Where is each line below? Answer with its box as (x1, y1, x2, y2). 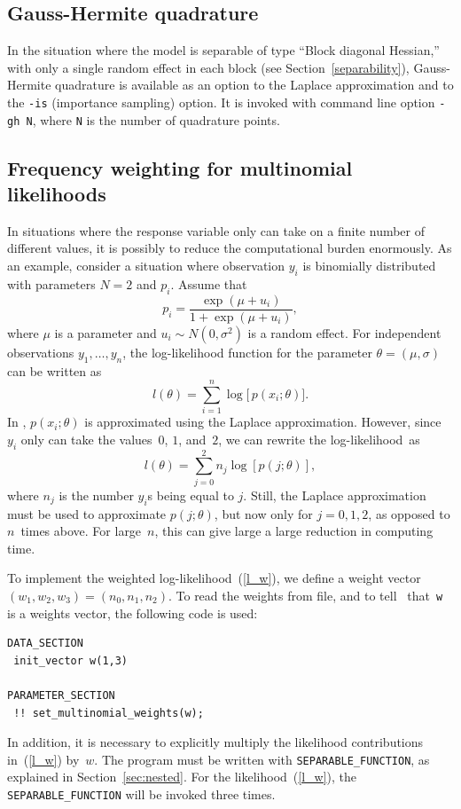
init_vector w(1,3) (13, 654, 129, 667)
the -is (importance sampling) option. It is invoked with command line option (7, 92, 435, 111)
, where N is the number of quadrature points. (32, 110, 280, 129)
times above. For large (20, 522, 142, 540)
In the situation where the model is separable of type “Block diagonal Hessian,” (7, 41, 440, 59)
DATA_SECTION (7, 637, 83, 650)
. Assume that (170, 274, 247, 293)
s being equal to (147, 485, 234, 504)
